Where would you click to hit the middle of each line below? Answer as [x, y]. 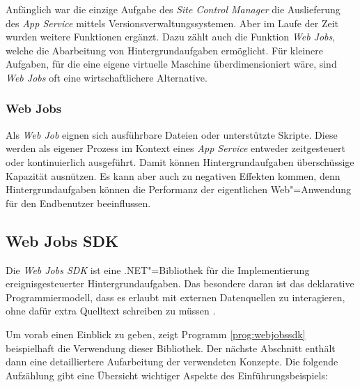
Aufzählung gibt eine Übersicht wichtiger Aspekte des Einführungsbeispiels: [167, 375]
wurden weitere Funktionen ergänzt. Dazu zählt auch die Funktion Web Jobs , [171, 37]
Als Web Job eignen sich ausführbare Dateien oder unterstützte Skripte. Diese [172, 134]
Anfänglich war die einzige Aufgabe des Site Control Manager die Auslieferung [173, 9]
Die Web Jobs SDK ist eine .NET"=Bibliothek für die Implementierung [158, 270]
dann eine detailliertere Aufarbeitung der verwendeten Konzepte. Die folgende [172, 362]
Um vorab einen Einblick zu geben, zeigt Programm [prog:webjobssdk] [156, 334]
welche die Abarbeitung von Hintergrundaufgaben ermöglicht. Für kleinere [164, 50]
